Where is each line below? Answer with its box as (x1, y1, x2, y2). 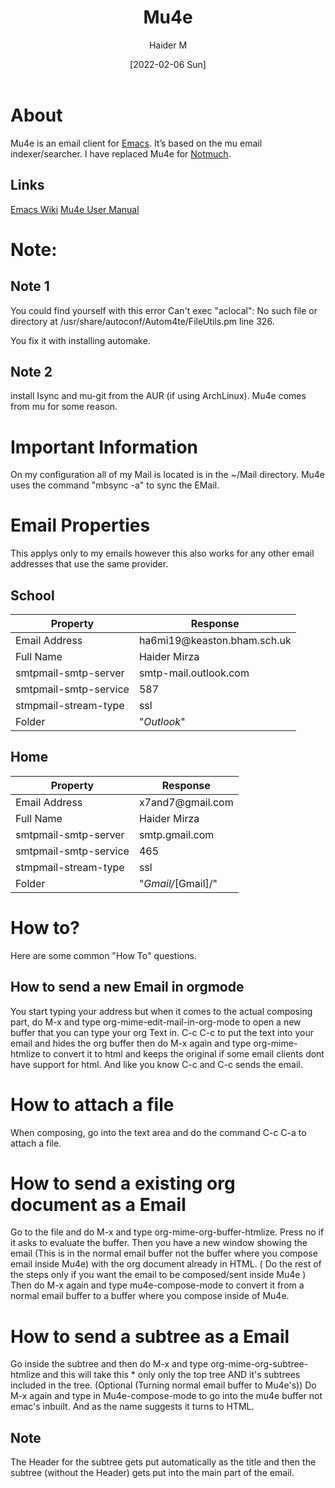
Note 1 (10, 278, 50, 295)
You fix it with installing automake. (10, 334, 151, 346)
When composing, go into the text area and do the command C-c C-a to (10, 1126, 307, 1138)
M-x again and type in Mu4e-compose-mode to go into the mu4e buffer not (10, 1390, 323, 1402)
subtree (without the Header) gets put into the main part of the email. (10, 1467, 295, 1479)
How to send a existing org (10, 1172, 236, 1195)
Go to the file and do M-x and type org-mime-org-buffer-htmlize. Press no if (10, 1226, 325, 1238)
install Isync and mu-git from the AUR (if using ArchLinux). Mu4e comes (10, 390, 307, 402)
